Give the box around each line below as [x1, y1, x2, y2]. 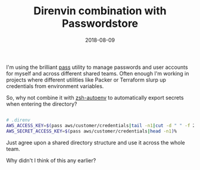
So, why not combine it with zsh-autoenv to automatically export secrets [6, 94, 184, 101]
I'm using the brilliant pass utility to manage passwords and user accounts [6, 64, 189, 71]
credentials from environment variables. [6, 82, 104, 90]
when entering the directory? [6, 100, 77, 108]
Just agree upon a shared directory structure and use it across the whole [6, 138, 186, 146]
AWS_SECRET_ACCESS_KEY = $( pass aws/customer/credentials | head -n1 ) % [6, 128, 177, 134]
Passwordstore [61, 17, 139, 30]
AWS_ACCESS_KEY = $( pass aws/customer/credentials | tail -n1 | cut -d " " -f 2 [6, 122, 196, 128]
